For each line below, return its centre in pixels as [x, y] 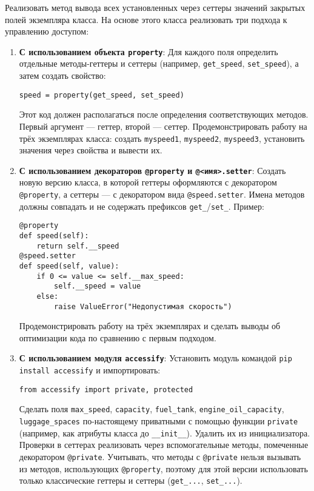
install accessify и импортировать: [90, 370]
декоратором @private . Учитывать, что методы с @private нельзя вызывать [160, 456]
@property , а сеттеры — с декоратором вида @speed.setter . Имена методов [162, 194]
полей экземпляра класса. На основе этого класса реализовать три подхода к [146, 19]
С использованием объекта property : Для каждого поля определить [149, 51]
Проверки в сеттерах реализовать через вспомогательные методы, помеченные [164, 445]
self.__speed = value [98, 286]
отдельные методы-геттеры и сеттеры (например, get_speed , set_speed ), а [159, 63]
